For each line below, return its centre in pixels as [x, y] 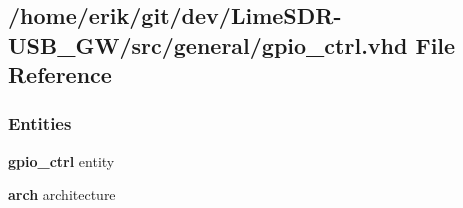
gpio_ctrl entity [61, 160]
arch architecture [62, 194]
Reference [60, 74]
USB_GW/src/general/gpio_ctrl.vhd [208, 44]
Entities [40, 123]
